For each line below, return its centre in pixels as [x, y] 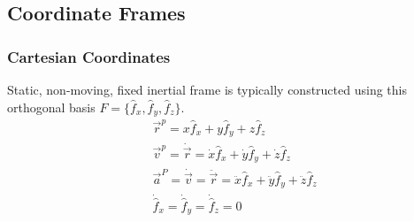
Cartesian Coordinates [89, 56]
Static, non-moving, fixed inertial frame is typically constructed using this [207, 89]
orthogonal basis [51, 107]
